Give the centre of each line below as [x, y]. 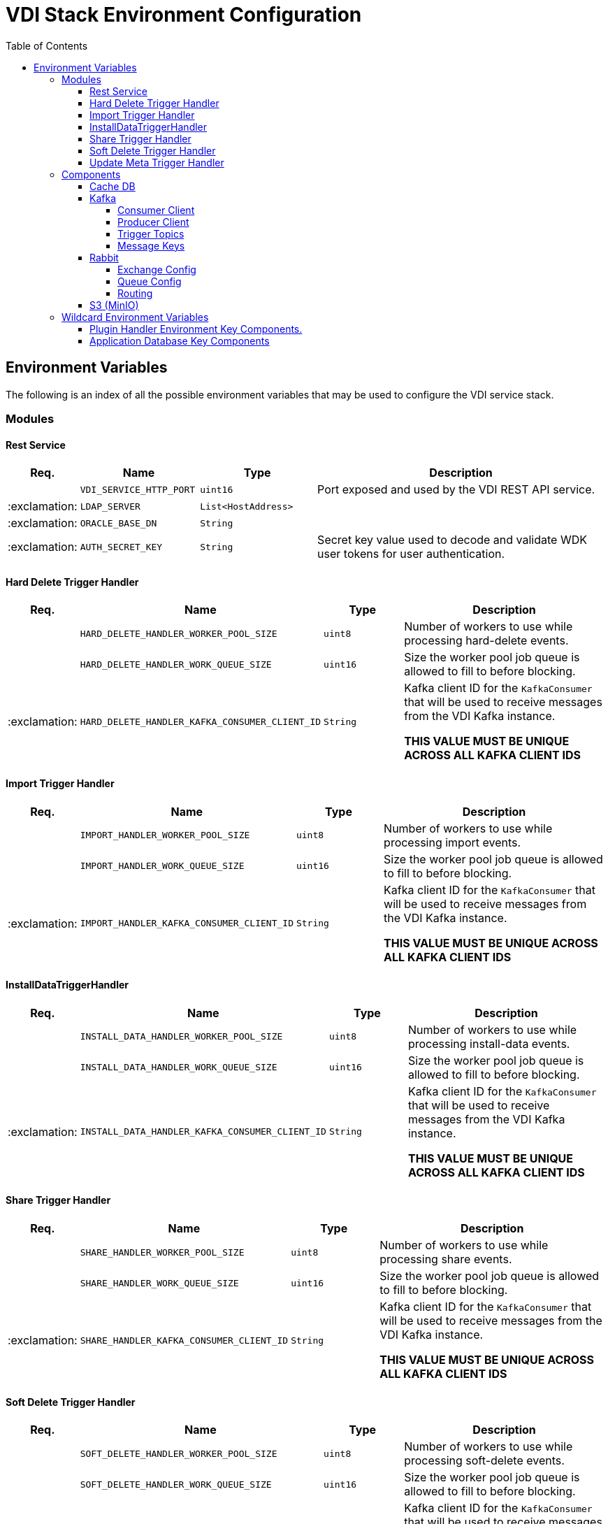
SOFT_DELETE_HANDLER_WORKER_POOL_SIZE [179, 1453]
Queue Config [150, 281]
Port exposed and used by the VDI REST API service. [456, 490]
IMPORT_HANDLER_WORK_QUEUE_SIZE [162, 866]
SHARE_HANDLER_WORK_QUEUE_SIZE [159, 1283]
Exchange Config [157, 269]
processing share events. [446, 1259]
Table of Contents [47, 45]
